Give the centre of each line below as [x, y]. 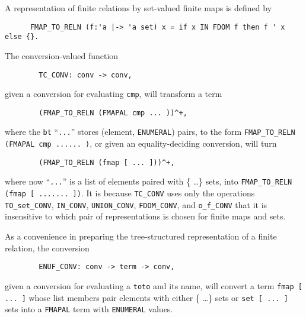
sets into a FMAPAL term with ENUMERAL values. [89, 309]
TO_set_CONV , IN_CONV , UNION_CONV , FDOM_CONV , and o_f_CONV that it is [136, 204]
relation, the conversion [47, 248]
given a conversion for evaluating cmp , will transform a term [114, 94]
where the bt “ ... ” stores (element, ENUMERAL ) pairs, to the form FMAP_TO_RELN [150, 132]
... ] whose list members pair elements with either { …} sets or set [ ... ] [146, 297]
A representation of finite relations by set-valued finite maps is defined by [138, 8]
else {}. [22, 37]
